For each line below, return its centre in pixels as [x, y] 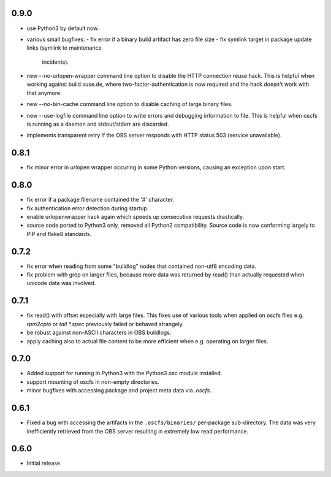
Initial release [44, 464]
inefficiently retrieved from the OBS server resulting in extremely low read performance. [138, 431]
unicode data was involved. [61, 283]
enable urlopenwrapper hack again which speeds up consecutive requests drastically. [135, 217]
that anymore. [44, 93]
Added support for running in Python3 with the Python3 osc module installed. [124, 373]
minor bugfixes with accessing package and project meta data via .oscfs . [119, 391]
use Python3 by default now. [63, 28]
